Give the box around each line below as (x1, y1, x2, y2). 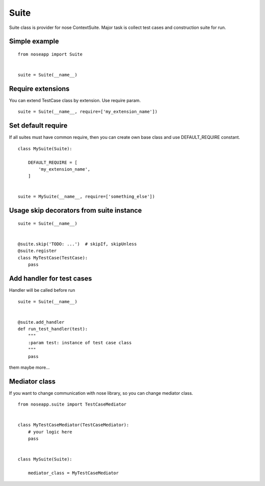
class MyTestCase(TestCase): (18, 255, 88, 260)
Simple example (9, 37, 59, 46)
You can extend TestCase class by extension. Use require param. (9, 98, 141, 103)
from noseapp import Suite (18, 51, 83, 57)
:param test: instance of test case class (27, 340, 132, 345)
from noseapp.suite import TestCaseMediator (18, 402, 127, 407)
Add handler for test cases (9, 275, 92, 283)
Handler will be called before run (9, 287, 76, 293)
